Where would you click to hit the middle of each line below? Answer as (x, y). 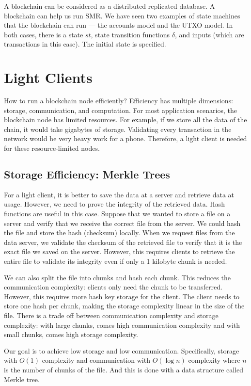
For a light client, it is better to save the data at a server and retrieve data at (119, 194)
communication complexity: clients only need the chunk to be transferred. (113, 287)
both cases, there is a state (44, 34)
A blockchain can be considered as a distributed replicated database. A (110, 6)
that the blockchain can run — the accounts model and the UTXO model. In (118, 25)
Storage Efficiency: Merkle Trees (87, 174)
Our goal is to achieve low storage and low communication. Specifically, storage (122, 350)
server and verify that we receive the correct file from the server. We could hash (122, 223)
